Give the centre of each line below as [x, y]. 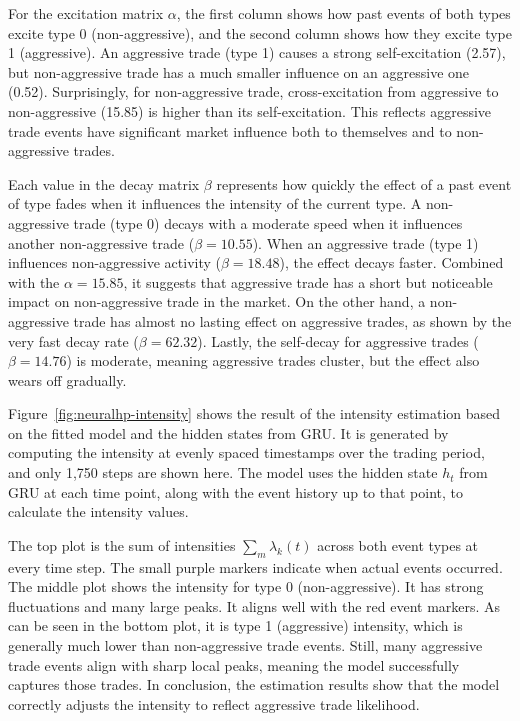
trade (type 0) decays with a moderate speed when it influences [268, 222]
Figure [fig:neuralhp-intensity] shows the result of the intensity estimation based [254, 413]
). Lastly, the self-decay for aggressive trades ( [338, 340]
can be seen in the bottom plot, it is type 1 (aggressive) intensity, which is [235, 625]
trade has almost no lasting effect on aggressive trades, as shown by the [292, 320]
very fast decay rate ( [73, 340]
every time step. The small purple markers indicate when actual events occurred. [255, 566]
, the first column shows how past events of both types [343, 13]
